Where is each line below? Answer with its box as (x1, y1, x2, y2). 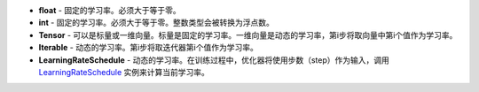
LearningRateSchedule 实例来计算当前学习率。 (38, 66, 210, 77)
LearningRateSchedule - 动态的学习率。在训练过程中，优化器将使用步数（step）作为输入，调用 (38, 54, 390, 65)
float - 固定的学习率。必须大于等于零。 (38, 5, 181, 15)
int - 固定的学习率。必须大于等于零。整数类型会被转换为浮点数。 (38, 18, 274, 28)
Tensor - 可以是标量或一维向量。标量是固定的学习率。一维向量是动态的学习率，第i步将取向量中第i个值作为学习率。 (38, 29, 458, 40)
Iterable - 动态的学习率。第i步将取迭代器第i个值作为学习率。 (38, 42, 259, 53)
